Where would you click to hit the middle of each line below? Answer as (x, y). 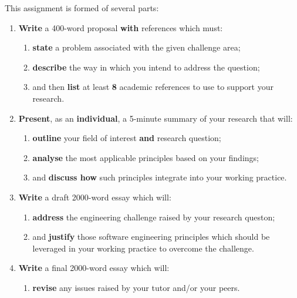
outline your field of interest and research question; (127, 138)
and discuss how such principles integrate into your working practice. (160, 177)
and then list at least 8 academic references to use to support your (153, 87)
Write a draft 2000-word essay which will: (95, 197)
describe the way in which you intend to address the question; (146, 67)
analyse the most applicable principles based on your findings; (146, 157)
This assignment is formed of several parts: (82, 8)
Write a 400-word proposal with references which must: (121, 27)
